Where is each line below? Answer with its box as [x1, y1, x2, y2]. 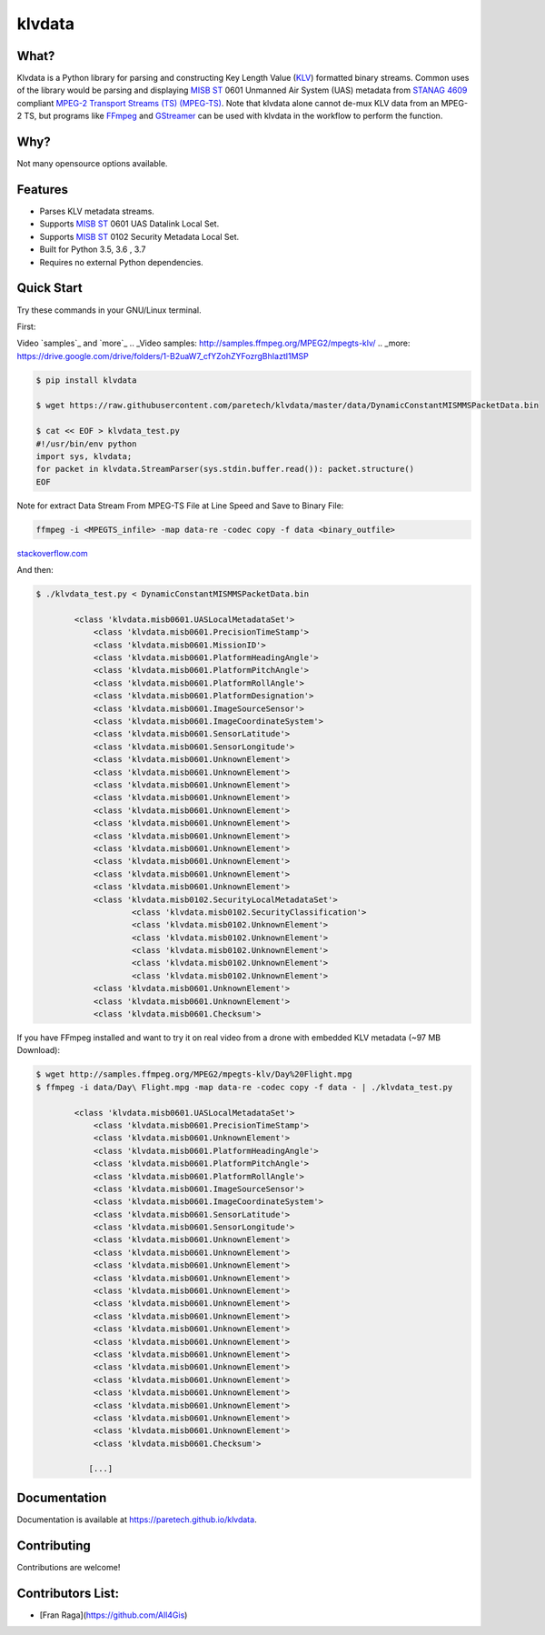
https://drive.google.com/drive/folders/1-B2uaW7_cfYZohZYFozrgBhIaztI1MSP [16, 350, 309, 361]
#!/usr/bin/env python [35, 438, 137, 449]
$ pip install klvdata [35, 375, 137, 386]
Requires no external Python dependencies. [39, 256, 203, 267]
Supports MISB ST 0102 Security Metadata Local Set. [39, 231, 240, 242]
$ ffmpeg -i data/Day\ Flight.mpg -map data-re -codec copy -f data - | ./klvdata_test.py [35, 1082, 453, 1092]
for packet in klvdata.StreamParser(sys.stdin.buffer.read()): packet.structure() [35, 464, 415, 475]
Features [16, 182, 68, 197]
